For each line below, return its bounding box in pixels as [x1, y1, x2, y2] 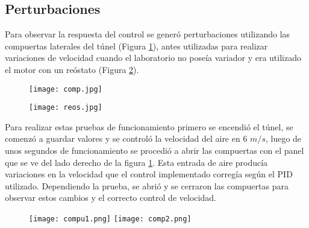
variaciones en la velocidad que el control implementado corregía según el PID [5, 168, 293, 180]
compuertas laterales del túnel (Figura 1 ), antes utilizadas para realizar [5, 39, 268, 52]
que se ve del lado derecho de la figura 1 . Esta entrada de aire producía [5, 156, 268, 168]
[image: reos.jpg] [29, 103, 102, 112]
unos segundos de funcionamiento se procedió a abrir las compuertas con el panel [5, 144, 304, 157]
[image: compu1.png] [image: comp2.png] [29, 215, 192, 224]
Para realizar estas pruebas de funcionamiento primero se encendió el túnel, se [5, 120, 293, 133]
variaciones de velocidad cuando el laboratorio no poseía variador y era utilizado [5, 51, 301, 64]
